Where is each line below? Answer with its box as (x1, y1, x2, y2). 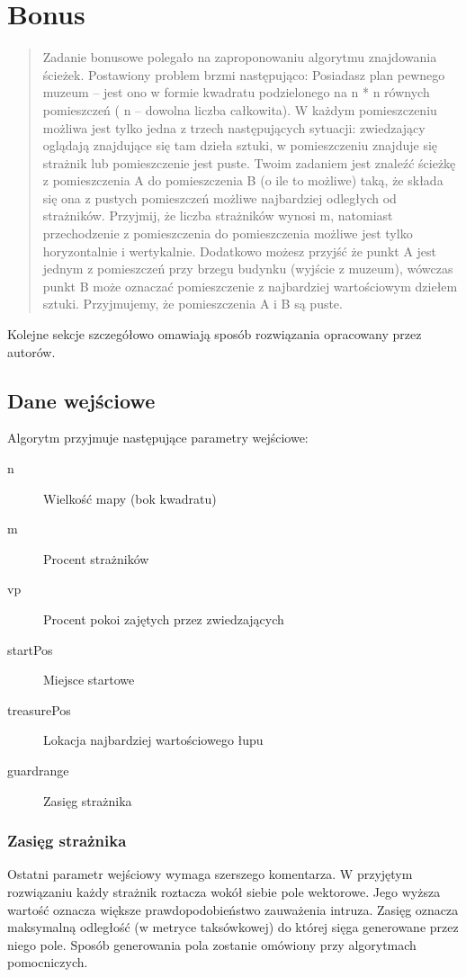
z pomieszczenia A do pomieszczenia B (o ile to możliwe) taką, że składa (42, 171, 444, 190)
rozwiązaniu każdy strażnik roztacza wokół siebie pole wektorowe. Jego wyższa (7, 882, 441, 901)
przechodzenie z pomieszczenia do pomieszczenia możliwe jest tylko (42, 224, 413, 243)
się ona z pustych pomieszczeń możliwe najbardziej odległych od (42, 188, 397, 207)
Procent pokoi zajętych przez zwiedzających (43, 609, 284, 628)
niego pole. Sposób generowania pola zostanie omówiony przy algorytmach (7, 935, 417, 954)
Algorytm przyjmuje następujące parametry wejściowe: (7, 428, 309, 447)
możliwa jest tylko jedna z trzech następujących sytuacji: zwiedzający (42, 118, 426, 137)
